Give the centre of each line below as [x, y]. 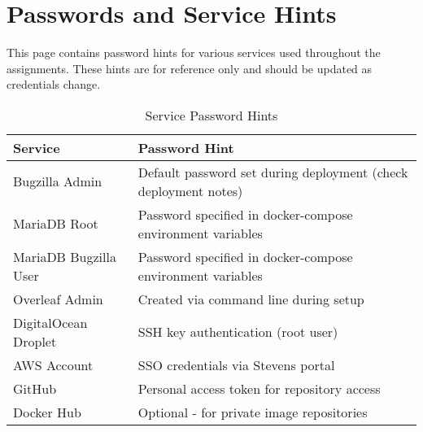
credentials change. [54, 84]
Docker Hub [47, 412]
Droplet [35, 341]
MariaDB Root [56, 224]
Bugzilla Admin [58, 181]
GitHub [35, 388]
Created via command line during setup [251, 299]
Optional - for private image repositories [253, 412]
